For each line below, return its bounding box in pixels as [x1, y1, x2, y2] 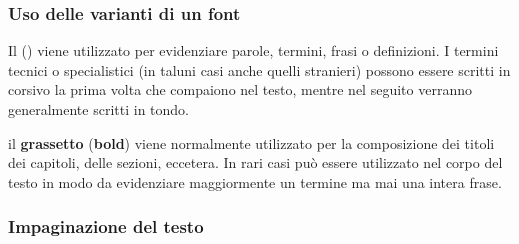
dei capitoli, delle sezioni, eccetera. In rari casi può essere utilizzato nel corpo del [8, 152, 503, 173]
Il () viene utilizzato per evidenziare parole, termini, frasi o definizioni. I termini [8, 40, 499, 61]
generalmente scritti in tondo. [8, 99, 189, 119]
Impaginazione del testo [8, 214, 204, 239]
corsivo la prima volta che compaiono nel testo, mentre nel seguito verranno [8, 79, 472, 100]
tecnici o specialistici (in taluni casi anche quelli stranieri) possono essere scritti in [8, 59, 511, 80]
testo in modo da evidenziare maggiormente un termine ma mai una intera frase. [8, 171, 502, 192]
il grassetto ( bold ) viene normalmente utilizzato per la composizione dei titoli [8, 132, 495, 153]
